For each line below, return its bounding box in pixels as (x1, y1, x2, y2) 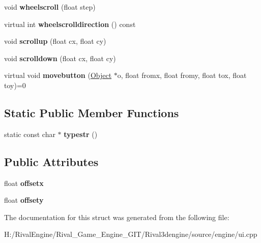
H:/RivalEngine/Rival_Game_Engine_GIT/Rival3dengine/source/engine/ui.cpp (4, 229, 257, 239)
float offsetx (4, 177, 44, 188)
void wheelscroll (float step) (4, 2, 96, 12)
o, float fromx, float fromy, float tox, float (117, 70, 247, 80)
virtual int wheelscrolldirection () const (4, 18, 136, 29)
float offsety (4, 195, 44, 205)
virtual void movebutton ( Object (4, 70, 112, 80)
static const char (4, 128, 55, 139)
